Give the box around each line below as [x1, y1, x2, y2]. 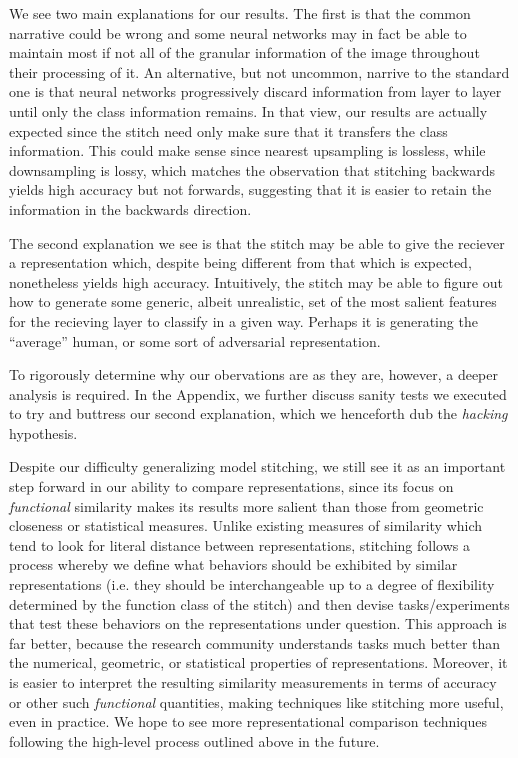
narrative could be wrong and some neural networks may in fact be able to [9, 22, 467, 43]
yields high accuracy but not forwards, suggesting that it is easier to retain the [9, 179, 492, 200]
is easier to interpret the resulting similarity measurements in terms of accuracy [9, 672, 497, 692]
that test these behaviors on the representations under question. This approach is [9, 613, 507, 634]
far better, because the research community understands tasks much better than [9, 632, 501, 653]
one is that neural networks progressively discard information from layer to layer [9, 81, 502, 102]
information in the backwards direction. [9, 198, 252, 219]
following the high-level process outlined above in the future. [9, 730, 380, 751]
